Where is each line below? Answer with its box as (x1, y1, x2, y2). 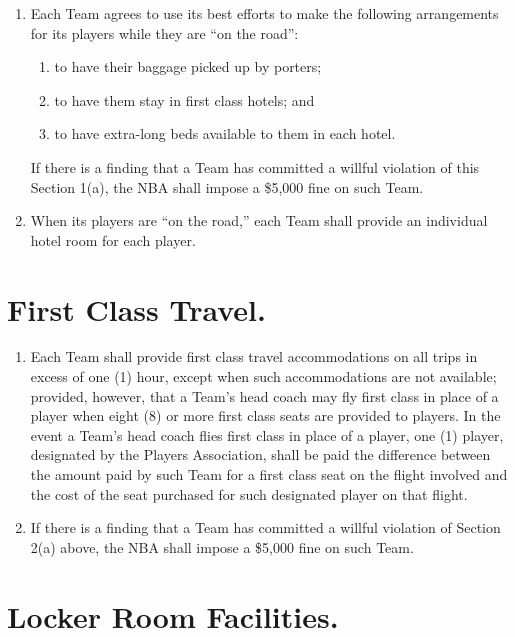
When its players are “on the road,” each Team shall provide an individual (30, 210, 488, 231)
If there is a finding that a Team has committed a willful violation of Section (30, 517, 501, 538)
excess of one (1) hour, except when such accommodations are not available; (30, 366, 497, 387)
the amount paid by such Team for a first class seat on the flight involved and (30, 464, 508, 485)
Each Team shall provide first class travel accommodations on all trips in (30, 346, 478, 367)
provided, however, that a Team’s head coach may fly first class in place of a (30, 385, 499, 406)
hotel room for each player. (30, 229, 196, 250)
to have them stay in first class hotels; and (54, 89, 315, 110)
